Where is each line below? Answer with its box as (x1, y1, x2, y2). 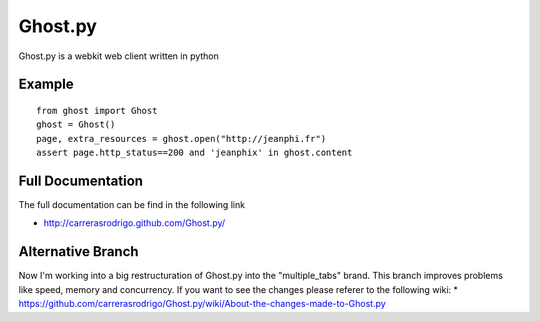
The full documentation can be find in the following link (18, 199, 245, 211)
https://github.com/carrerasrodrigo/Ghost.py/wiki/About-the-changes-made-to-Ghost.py (18, 298, 387, 310)
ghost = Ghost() (36, 119, 116, 130)
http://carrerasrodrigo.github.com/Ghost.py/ (43, 217, 226, 229)
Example (18, 76, 74, 93)
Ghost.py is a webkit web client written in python (18, 50, 220, 62)
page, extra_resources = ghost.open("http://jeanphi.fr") (36, 133, 327, 144)
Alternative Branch (18, 243, 139, 260)
